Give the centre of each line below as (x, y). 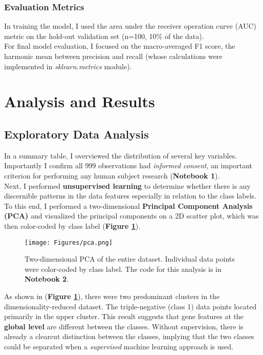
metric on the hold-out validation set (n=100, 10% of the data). (104, 36)
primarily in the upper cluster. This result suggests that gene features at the (124, 316)
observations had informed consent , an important (176, 165)
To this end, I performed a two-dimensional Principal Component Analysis (128, 205)
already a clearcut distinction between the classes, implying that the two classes (129, 336)
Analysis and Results (80, 101)
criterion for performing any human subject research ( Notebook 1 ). (112, 175)
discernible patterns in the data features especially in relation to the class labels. (130, 196)
